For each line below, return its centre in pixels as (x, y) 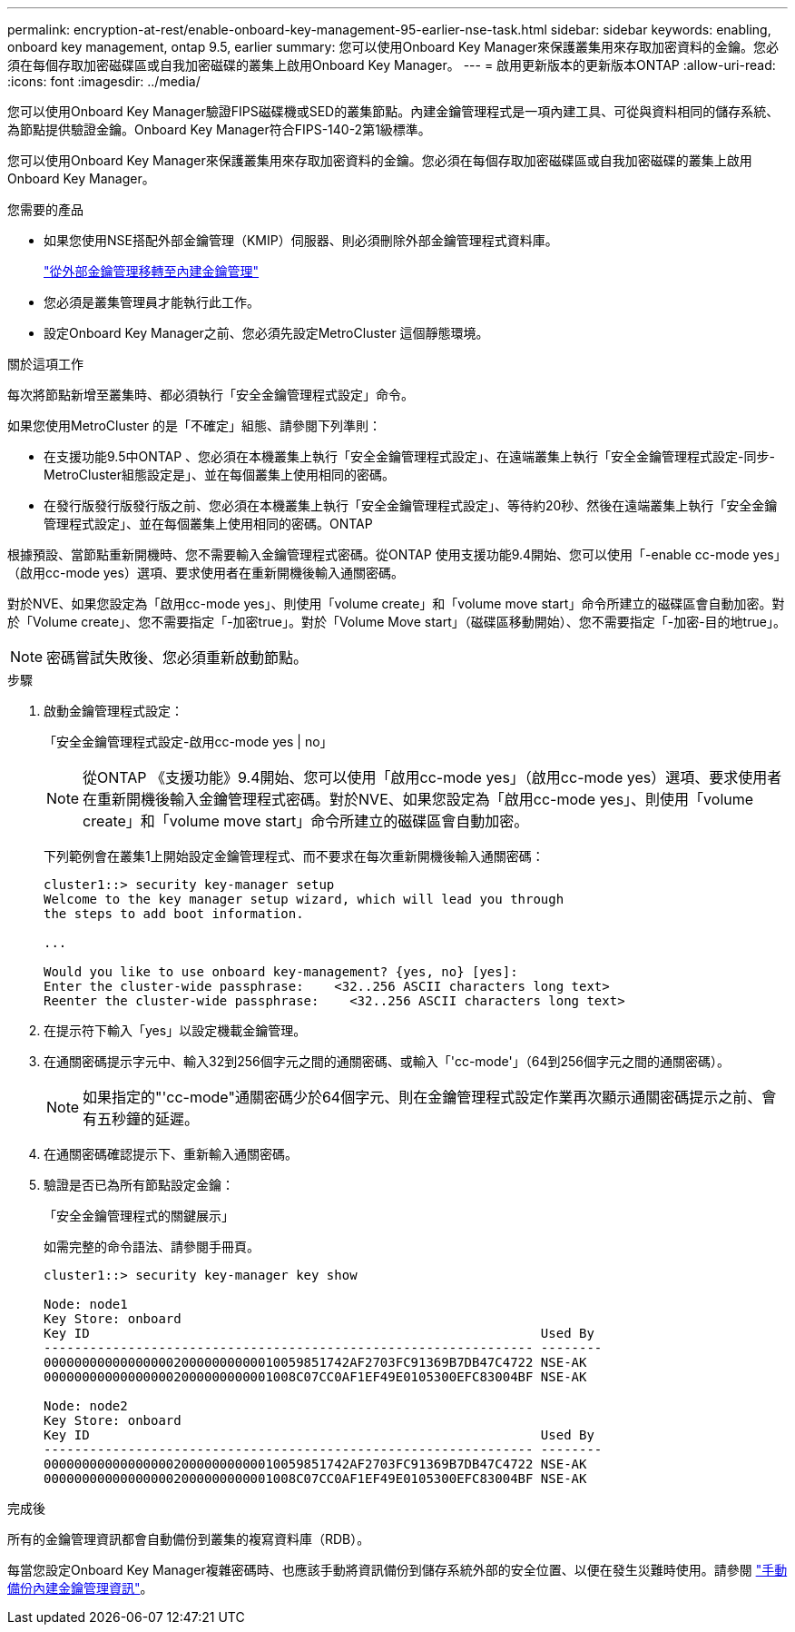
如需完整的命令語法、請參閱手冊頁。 (152, 1246)
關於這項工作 (45, 364)
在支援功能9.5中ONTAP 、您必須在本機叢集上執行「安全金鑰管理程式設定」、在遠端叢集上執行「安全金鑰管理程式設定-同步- (409, 456)
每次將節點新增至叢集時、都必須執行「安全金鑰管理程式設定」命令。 (211, 395)
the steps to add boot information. (174, 914)
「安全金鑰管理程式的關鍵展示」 (139, 1216)
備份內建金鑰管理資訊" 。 (80, 1588)
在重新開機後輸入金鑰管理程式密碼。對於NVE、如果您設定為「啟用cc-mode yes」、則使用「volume (418, 799)
